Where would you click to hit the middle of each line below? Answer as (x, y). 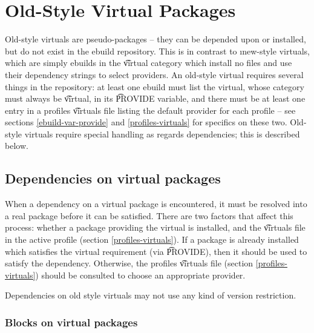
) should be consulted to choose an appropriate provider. (140, 275)
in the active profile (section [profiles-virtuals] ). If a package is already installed (152, 239)
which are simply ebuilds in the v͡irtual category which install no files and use (149, 63)
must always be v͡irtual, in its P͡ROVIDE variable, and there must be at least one (155, 98)
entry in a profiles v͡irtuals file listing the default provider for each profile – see (150, 110)
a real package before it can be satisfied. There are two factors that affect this (149, 215)
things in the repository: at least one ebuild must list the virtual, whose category (155, 86)
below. (17, 146)
